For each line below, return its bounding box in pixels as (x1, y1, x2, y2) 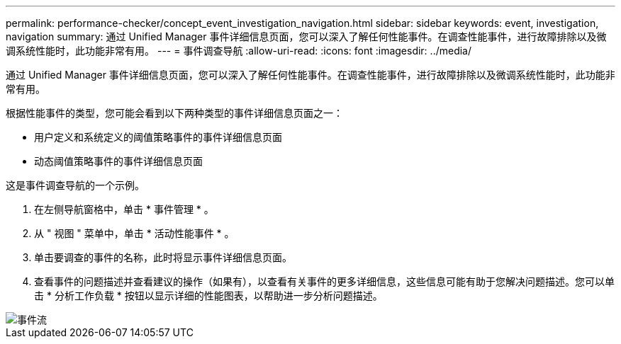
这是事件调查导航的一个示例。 (6, 179, 145, 191)
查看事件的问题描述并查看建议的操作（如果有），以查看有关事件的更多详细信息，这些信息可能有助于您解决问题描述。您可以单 (34, 275, 615, 287)
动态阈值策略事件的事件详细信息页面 (34, 155, 203, 167)
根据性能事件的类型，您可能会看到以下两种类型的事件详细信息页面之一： (6, 107, 343, 119)
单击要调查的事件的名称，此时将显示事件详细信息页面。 (34, 251, 292, 263)
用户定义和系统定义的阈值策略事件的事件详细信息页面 (34, 131, 282, 143)
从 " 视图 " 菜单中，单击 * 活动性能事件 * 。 (34, 227, 235, 239)
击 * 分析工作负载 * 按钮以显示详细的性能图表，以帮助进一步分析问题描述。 (34, 289, 383, 302)
